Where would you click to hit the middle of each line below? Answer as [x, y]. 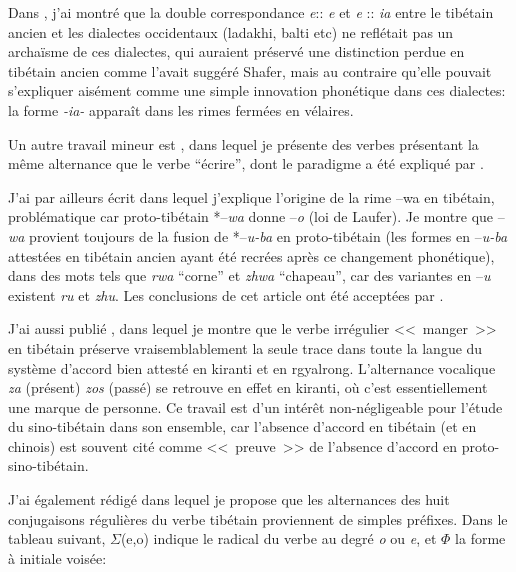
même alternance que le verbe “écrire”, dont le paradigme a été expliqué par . [246, 163]
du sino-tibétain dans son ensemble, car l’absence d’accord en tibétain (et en [242, 426]
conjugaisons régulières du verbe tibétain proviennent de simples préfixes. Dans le [258, 518]
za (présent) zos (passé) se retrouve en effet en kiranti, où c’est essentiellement [248, 387]
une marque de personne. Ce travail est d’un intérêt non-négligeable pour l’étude [255, 406]
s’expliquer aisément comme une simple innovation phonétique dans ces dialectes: [257, 90]
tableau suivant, [57, 538]
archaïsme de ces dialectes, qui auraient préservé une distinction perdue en [236, 51]
